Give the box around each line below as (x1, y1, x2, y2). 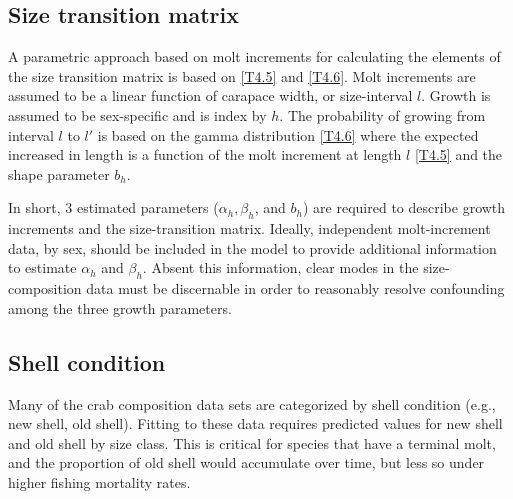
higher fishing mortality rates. (8, 471, 191, 492)
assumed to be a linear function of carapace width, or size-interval (8, 85, 413, 106)
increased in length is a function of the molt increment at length (8, 144, 402, 165)
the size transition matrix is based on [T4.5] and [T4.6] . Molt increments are (8, 65, 476, 86)
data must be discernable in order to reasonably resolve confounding (86, 278, 505, 299)
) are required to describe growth (302, 197, 506, 218)
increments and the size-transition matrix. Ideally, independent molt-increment (8, 218, 491, 239)
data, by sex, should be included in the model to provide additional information (8, 237, 497, 258)
